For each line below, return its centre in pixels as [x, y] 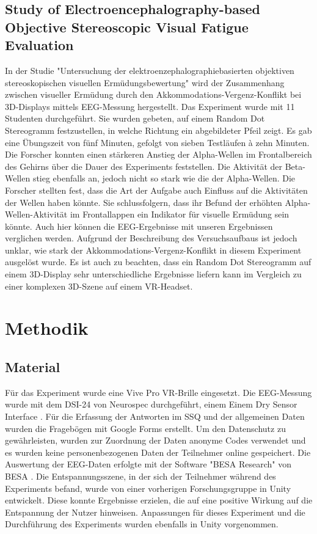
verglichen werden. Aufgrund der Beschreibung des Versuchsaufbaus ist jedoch [151, 238]
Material [33, 367]
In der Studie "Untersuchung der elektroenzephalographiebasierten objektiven [150, 70]
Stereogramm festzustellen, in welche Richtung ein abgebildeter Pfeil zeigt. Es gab [158, 130]
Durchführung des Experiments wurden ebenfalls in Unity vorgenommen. [142, 524]
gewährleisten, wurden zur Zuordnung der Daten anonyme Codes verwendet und [155, 440]
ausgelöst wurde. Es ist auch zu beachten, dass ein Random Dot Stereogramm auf [158, 262]
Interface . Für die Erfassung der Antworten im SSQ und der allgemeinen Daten [155, 416]
